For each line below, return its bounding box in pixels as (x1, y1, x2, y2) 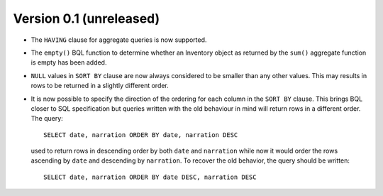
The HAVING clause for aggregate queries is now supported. (30, 36, 207, 44)
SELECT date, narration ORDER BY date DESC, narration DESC (43, 173, 257, 181)
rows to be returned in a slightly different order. (30, 82, 170, 90)
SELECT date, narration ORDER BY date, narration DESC (43, 131, 238, 138)
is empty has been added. (30, 58, 107, 67)
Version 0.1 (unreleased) (13, 11, 160, 26)
